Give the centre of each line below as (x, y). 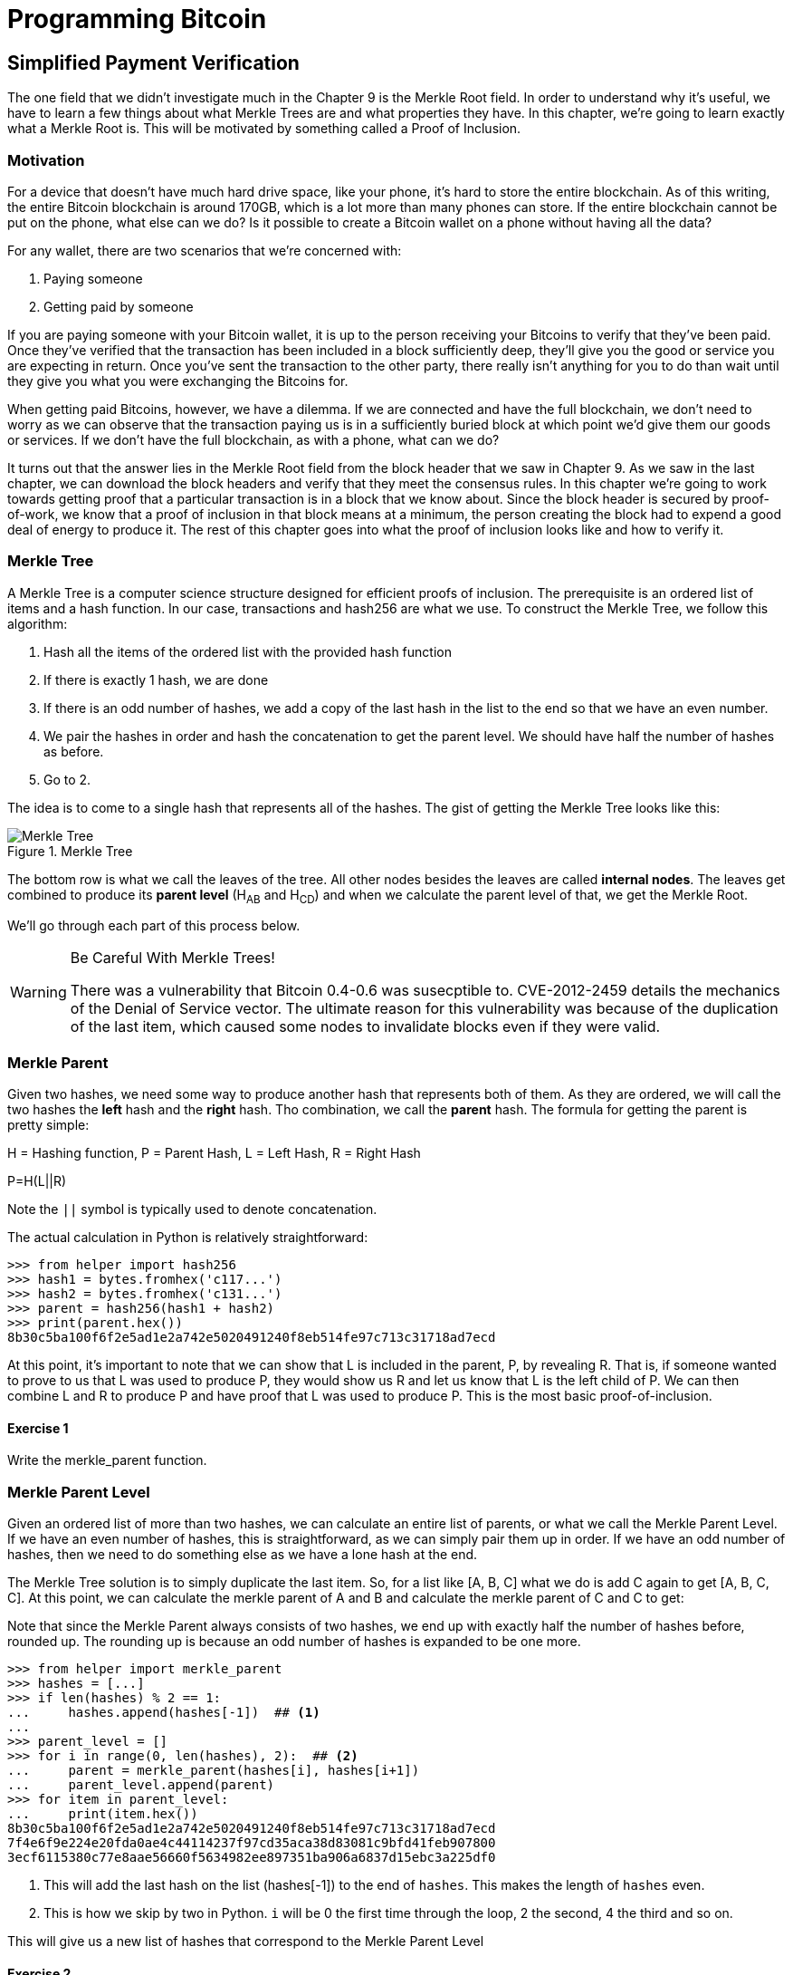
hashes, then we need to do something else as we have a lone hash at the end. (243, 1555)
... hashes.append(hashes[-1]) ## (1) (164, 1713)
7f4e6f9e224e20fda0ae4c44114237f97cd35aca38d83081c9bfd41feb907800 (252, 1843)
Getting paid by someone (119, 306)
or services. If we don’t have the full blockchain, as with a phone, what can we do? (253, 439)
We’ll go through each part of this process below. (154, 926)
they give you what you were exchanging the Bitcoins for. (178, 381)
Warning (38, 992)
